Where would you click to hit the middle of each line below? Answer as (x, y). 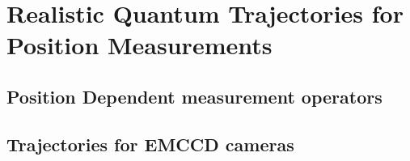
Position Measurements (139, 45)
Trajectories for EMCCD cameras (150, 144)
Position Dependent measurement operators (194, 96)
